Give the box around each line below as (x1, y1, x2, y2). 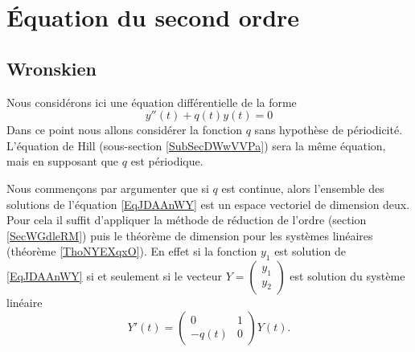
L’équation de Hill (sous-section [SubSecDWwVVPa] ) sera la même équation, (6, 137, 386, 153)
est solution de (274, 243, 346, 260)
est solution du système (290, 268, 405, 284)
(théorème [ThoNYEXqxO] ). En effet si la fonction (6, 243, 257, 260)
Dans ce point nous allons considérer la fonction (6, 121, 243, 138)
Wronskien (6, 55, 97, 80)
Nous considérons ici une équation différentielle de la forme (6, 93, 297, 110)
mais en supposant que (6, 153, 119, 170)
